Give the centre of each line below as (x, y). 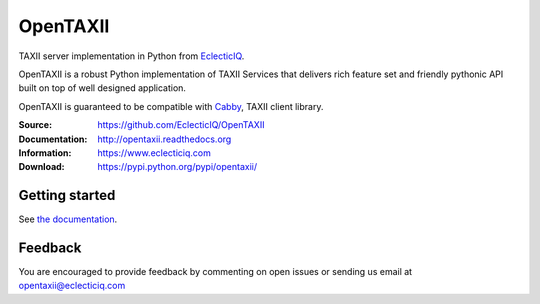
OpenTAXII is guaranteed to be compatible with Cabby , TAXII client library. (171, 106)
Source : (35, 125)
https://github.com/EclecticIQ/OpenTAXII (181, 125)
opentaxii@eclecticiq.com (72, 286)
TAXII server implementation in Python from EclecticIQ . (131, 56)
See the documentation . (68, 219)
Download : (41, 167)
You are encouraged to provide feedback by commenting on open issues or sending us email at (215, 272)
